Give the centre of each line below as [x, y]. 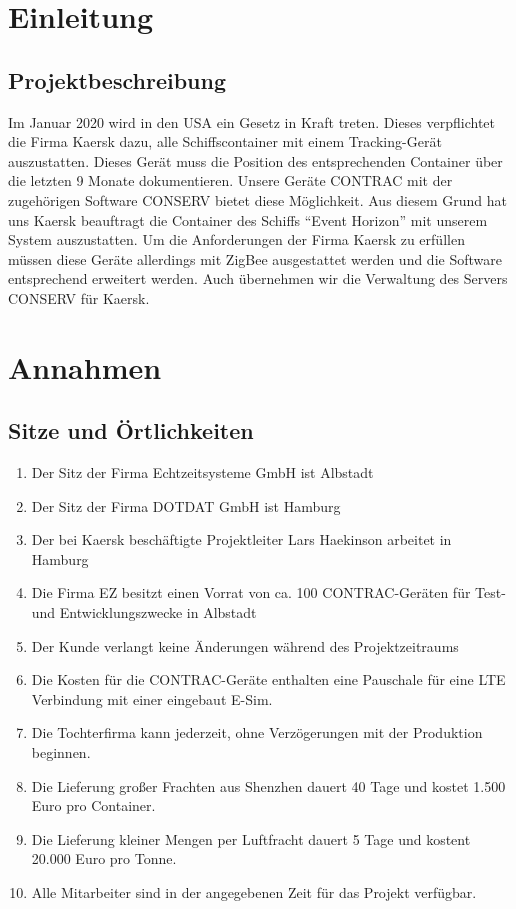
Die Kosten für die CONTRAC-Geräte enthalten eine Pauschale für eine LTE [268, 679]
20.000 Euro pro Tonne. [104, 858]
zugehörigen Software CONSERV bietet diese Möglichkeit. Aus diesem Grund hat [257, 199]
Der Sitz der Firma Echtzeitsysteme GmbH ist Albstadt [202, 472]
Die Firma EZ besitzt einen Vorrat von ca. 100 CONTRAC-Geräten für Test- [268, 592]
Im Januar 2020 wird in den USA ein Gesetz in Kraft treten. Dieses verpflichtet [252, 121]
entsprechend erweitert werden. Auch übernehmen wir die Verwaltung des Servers [258, 278]
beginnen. [61, 752]
